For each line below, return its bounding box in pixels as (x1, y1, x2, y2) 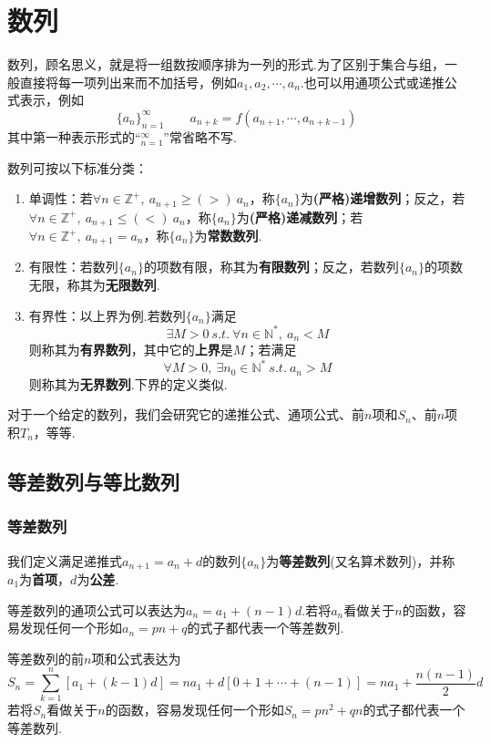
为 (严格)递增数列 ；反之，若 (300, 189, 465, 208)
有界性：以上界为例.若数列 (28, 305, 186, 325)
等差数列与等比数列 (7, 467, 179, 495)
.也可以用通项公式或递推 (300, 72, 445, 91)
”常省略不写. (163, 127, 237, 146)
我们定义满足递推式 (7, 551, 122, 570)
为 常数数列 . (194, 226, 262, 244)
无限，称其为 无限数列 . (28, 275, 160, 294)
